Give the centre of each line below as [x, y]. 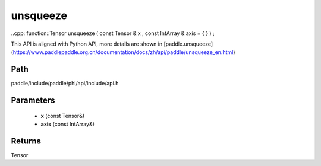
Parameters [33, 100]
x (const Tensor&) [63, 116]
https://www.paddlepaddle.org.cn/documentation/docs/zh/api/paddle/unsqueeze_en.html [123, 52]
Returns [26, 141]
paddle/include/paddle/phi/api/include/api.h [65, 84]
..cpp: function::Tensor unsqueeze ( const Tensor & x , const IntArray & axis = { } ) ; [113, 33]
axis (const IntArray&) [68, 124]
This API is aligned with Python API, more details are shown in [87, 44]
